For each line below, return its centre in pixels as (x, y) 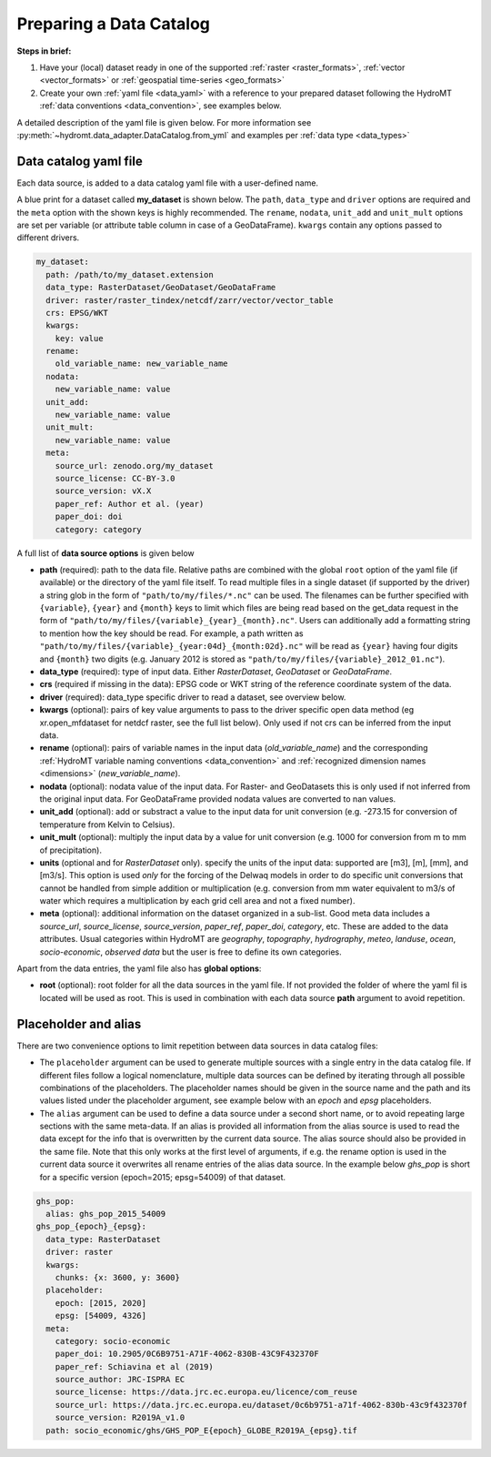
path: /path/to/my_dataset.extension (130, 274)
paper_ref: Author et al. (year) (130, 504)
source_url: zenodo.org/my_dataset (134, 465)
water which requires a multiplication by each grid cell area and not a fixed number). (197, 901)
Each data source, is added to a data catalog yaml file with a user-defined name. (167, 183)
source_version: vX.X (103, 491)
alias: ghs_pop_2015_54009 (106, 1214)
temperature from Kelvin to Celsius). (107, 825)
